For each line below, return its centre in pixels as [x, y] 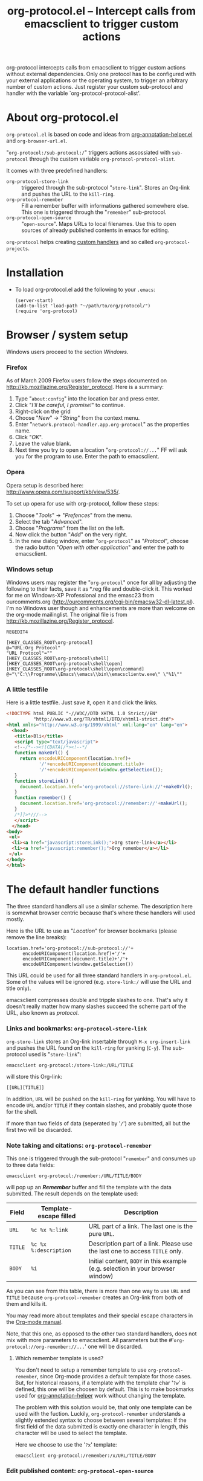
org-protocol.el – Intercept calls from [101, 11]
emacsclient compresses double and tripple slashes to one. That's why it [97, 1000]
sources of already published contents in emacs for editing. [95, 230]
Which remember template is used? [59, 1358]
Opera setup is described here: [45, 485]
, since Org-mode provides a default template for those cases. [114, 1377]
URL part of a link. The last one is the [141, 1226]
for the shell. [22, 1111]
